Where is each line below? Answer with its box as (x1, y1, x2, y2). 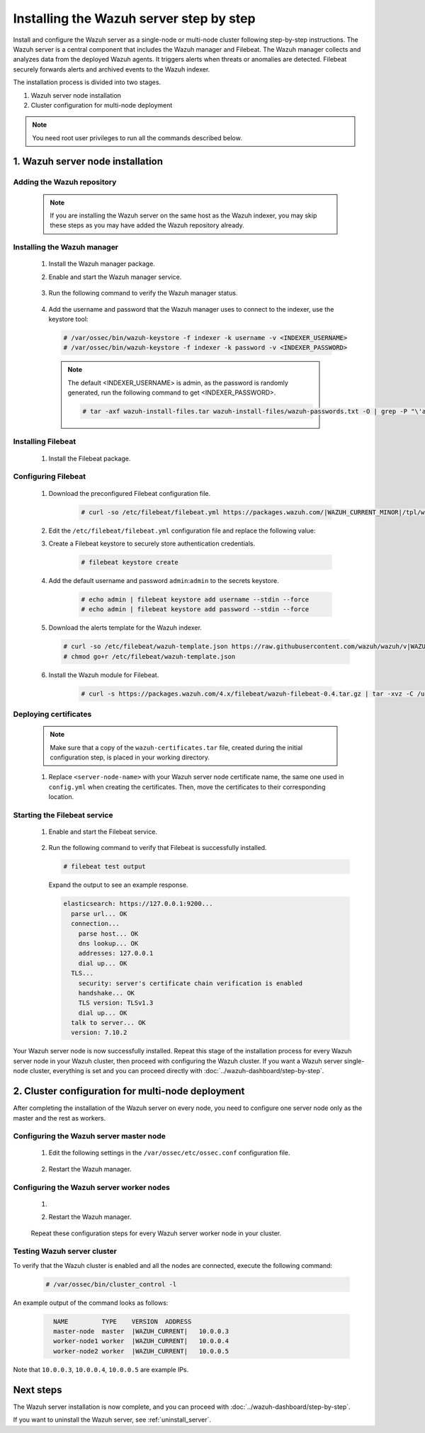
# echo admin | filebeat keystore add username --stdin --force (81, 595, 310, 604)
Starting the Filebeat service (13, 810, 113, 820)
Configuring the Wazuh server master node (13, 1131, 166, 1141)
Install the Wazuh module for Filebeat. (48, 670, 159, 679)
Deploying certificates (13, 709, 92, 719)
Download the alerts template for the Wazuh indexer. (48, 623, 202, 632)
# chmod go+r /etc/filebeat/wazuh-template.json (63, 652, 236, 660)
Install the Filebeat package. (48, 454, 131, 463)
